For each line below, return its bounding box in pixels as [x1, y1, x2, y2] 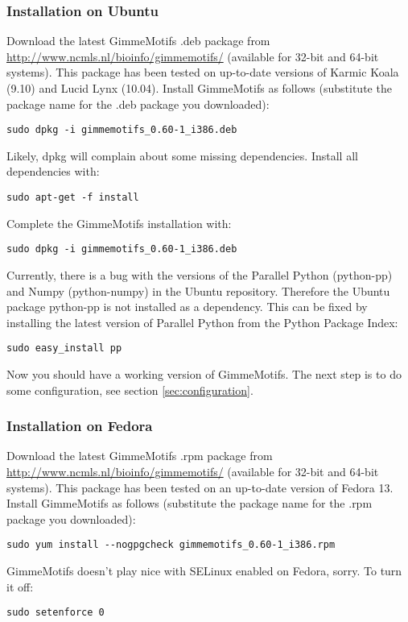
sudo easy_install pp [6, 342, 122, 355]
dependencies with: [6, 163, 100, 180]
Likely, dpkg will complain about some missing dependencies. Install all [6, 147, 358, 164]
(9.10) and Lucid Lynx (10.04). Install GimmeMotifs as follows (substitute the [6, 80, 392, 96]
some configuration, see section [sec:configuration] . [6, 381, 253, 398]
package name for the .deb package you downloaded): [6, 95, 270, 112]
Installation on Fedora [6, 416, 153, 436]
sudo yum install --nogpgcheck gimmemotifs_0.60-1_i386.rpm [6, 539, 336, 551]
